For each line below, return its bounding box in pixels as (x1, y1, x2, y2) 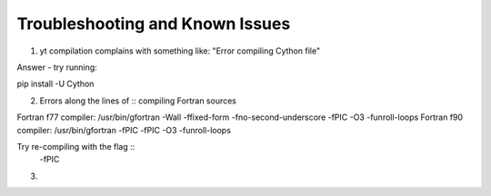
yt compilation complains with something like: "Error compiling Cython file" (39, 45, 321, 56)
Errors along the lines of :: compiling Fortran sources (39, 95, 236, 106)
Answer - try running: (16, 62, 97, 73)
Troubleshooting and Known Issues (16, 14, 291, 34)
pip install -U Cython (16, 78, 95, 90)
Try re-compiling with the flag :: (16, 141, 135, 152)
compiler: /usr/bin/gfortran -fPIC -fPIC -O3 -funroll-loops (16, 124, 232, 135)
